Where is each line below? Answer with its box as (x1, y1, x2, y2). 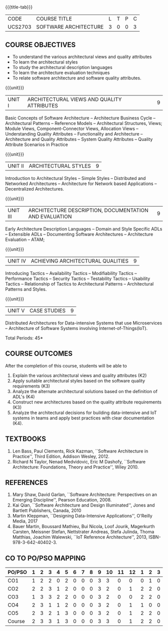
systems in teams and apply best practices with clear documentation (12, 414, 154, 421)
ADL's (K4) (12, 393, 35, 399)
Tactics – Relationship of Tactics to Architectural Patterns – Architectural (5, 281, 154, 286)
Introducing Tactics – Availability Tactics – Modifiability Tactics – (5, 270, 137, 276)
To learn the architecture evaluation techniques (12, 69, 110, 75)
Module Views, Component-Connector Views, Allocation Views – (5, 125, 138, 131)
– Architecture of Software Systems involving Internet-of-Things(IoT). (5, 325, 148, 331)
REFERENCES (5, 478, 48, 487)
